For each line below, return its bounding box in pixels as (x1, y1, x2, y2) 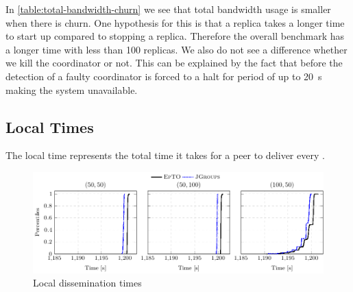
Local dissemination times (33, 276, 142, 290)
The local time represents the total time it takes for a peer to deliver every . (5, 148, 325, 162)
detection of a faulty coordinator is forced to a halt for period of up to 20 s (5, 69, 322, 83)
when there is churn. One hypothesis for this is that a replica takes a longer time (5, 15, 345, 29)
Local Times (5, 116, 94, 137)
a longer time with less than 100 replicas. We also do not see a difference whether (5, 42, 348, 56)
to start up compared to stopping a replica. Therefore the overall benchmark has (5, 29, 345, 43)
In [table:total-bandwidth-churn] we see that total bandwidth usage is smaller (5, 2, 331, 16)
